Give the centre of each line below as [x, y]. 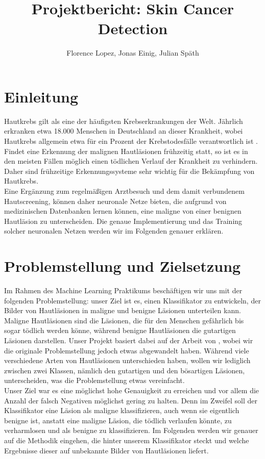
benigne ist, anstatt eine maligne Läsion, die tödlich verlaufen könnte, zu [118, 420]
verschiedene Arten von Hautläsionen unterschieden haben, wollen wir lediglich [127, 360]
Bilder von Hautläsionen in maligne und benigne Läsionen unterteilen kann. [123, 310]
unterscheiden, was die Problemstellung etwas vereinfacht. [94, 380]
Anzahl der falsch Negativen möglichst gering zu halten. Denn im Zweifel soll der [131, 400]
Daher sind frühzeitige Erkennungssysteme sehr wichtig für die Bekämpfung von [129, 171]
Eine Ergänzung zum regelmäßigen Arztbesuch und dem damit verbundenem [124, 191]
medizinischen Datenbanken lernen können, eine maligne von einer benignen [123, 211]
